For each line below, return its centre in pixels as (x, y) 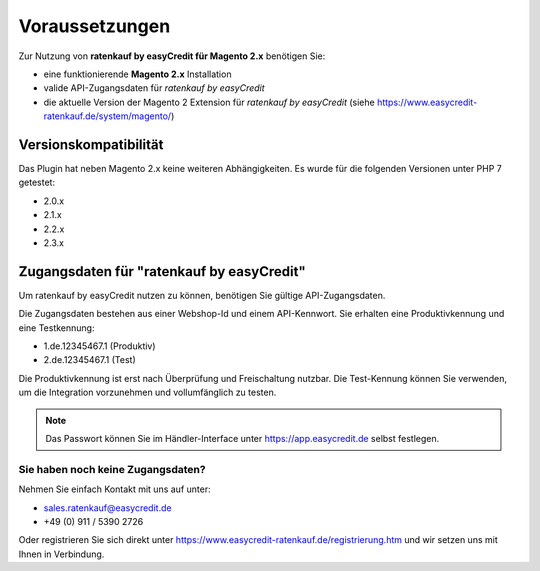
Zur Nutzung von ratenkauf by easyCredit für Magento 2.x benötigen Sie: (172, 56)
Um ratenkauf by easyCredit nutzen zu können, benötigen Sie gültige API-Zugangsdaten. (202, 295)
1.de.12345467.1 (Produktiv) (99, 346)
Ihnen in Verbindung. (61, 554)
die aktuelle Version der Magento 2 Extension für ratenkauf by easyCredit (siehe (209, 102)
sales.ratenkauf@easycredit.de (107, 507)
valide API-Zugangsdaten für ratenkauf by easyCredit (154, 88)
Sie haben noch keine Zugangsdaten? (112, 469)
